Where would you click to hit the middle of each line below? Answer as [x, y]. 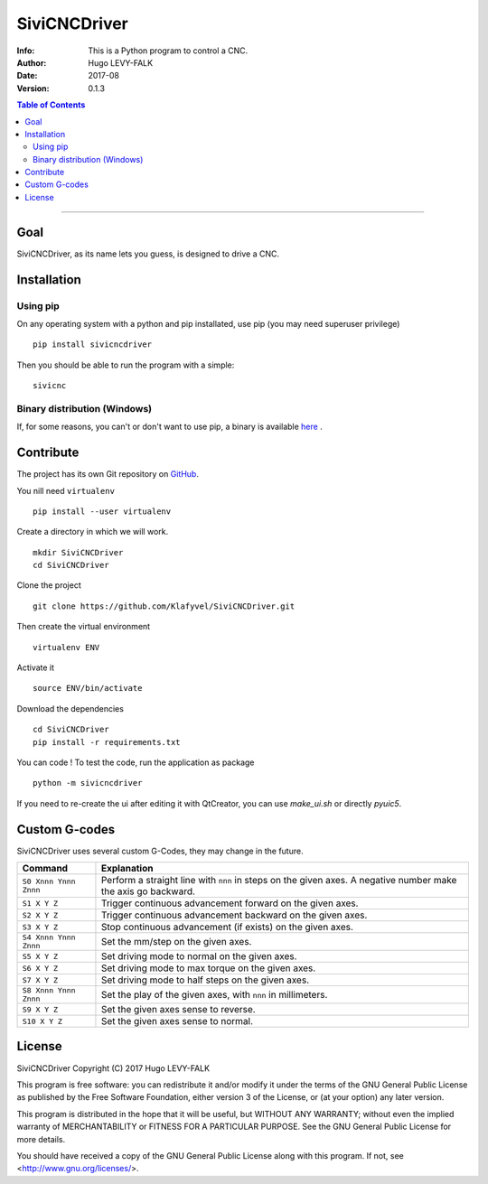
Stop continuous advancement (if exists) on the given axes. [227, 928]
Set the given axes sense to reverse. [178, 1010]
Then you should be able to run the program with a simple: [126, 365]
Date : [27, 76]
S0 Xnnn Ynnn [49, 882]
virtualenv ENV [66, 647]
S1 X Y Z [40, 903]
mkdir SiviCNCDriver [78, 552]
